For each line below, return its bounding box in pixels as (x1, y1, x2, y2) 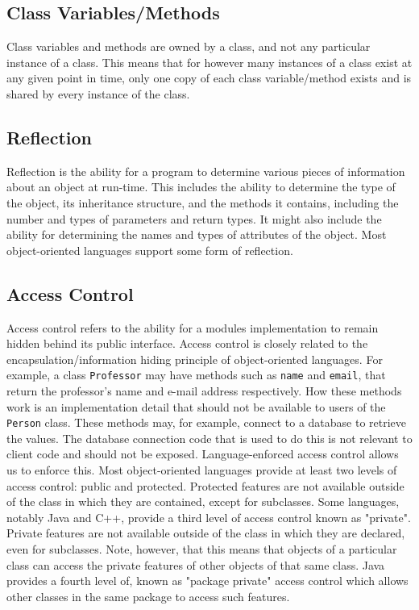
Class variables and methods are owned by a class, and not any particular (6, 38, 371, 55)
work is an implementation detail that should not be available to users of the (6, 398, 386, 415)
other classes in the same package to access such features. (6, 587, 290, 604)
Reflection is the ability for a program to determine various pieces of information (6, 162, 405, 179)
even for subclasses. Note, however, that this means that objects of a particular (6, 540, 397, 557)
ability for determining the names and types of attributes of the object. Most (6, 226, 387, 243)
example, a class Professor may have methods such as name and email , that (6, 366, 386, 383)
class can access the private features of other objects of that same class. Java (6, 556, 385, 573)
